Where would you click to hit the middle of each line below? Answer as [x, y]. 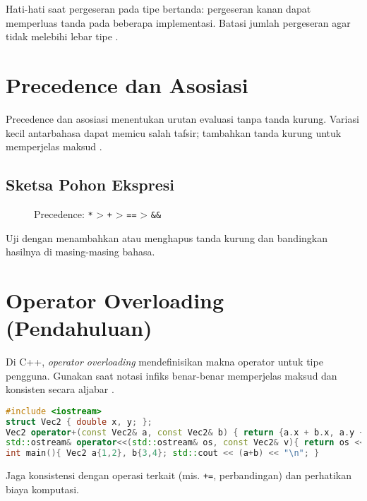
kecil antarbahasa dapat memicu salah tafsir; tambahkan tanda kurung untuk [174, 132]
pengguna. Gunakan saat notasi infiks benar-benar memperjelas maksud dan [172, 375]
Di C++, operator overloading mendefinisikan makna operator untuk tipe [164, 362]
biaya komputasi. [42, 489]
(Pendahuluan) [79, 328]
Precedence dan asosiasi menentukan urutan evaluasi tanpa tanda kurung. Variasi [182, 118]
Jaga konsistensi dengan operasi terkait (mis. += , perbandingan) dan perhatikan [179, 475]
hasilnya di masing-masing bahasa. [80, 252]
